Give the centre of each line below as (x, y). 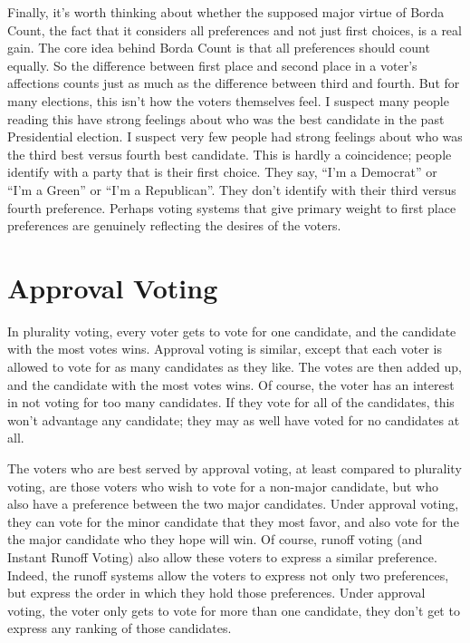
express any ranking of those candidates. (120, 628)
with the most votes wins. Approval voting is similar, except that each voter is (225, 349)
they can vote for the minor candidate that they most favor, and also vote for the (233, 521)
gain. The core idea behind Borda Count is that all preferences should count (219, 48)
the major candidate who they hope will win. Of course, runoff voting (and (215, 539)
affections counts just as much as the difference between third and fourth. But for (234, 83)
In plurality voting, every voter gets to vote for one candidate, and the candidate (232, 331)
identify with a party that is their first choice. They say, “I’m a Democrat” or (222, 172)
